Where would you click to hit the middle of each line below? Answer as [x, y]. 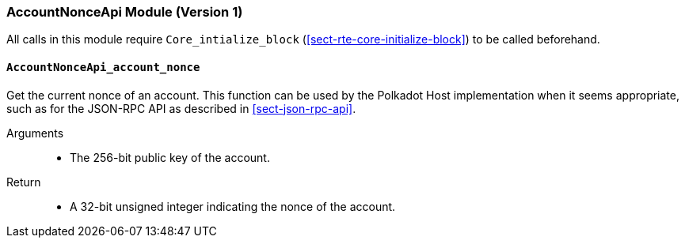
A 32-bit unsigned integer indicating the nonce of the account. [233, 206]
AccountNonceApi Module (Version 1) [125, 12]
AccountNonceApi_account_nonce [103, 67]
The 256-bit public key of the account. [170, 157]
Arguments [35, 133]
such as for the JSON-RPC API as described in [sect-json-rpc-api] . [181, 108]
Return [24, 182]
